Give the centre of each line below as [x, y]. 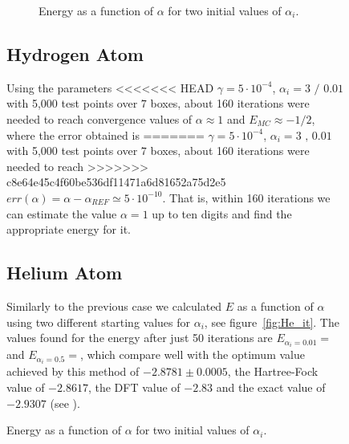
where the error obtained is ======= [106, 134]
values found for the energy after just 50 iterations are [140, 338]
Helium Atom [65, 273]
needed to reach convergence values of [99, 118]
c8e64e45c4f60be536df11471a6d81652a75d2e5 [116, 182]
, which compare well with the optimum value [192, 354]
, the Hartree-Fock [273, 371]
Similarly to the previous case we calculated [114, 306]
